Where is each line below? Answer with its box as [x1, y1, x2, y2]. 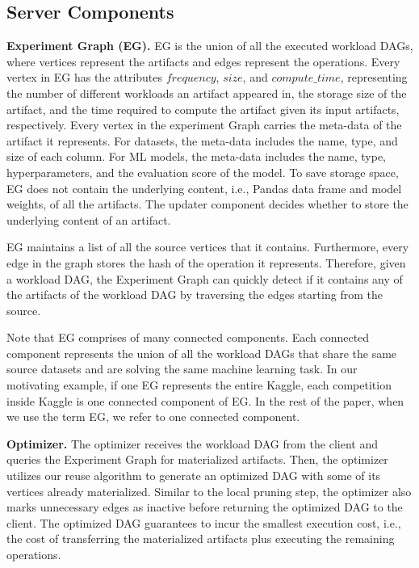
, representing [340, 69, 408, 86]
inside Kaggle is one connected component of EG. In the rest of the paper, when [6, 392, 404, 409]
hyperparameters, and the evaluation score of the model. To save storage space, [6, 163, 399, 180]
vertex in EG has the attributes [6, 69, 163, 86]
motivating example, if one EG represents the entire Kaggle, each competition [6, 377, 392, 393]
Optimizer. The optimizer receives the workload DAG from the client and [6, 435, 378, 452]
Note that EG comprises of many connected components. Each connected [6, 329, 370, 346]
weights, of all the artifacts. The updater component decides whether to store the [6, 196, 409, 212]
